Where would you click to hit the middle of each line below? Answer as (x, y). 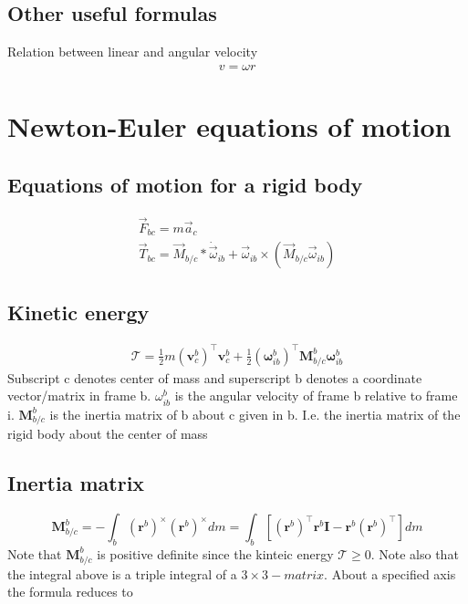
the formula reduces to (70, 592)
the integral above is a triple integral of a (122, 573)
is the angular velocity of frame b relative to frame (316, 396)
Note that (35, 553)
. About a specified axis (390, 573)
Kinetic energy (78, 312)
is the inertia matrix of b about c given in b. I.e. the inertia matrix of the (255, 414)
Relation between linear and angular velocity (133, 52)
